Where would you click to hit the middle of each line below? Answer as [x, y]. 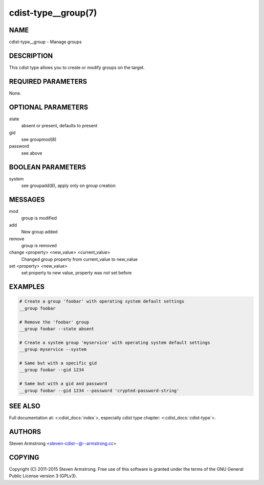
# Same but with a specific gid [58, 363]
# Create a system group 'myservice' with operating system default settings [115, 342]
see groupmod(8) [39, 139]
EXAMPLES [27, 287]
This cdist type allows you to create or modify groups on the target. [77, 67]
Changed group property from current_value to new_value [79, 259]
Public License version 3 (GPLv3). [43, 476]
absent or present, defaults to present [59, 126]
